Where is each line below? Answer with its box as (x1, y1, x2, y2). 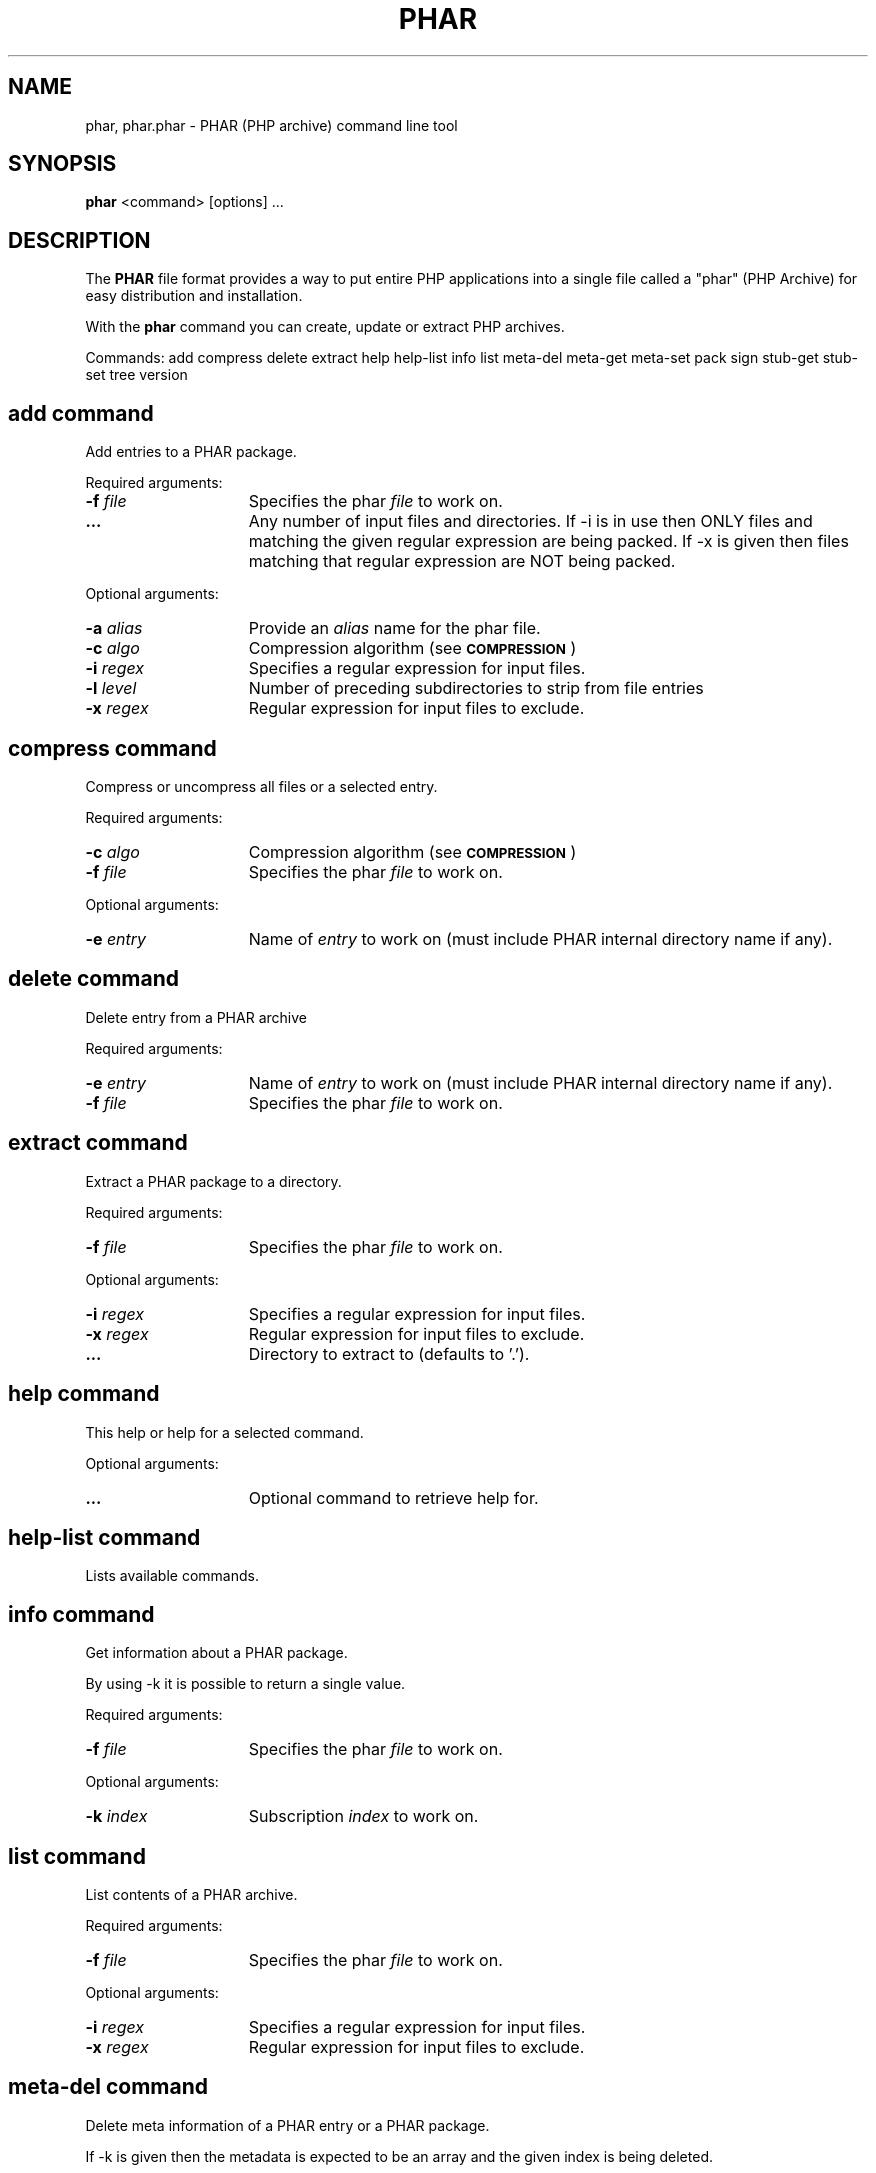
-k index (85, 1806, 148, 1827)
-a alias (85, 618, 143, 639)
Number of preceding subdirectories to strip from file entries (248, 678, 704, 699)
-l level (85, 678, 137, 699)
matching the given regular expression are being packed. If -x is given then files (248, 531, 849, 552)
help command (8, 1381, 160, 1407)
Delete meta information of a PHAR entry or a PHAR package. (85, 2116, 490, 2134)
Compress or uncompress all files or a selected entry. (85, 777, 438, 795)
